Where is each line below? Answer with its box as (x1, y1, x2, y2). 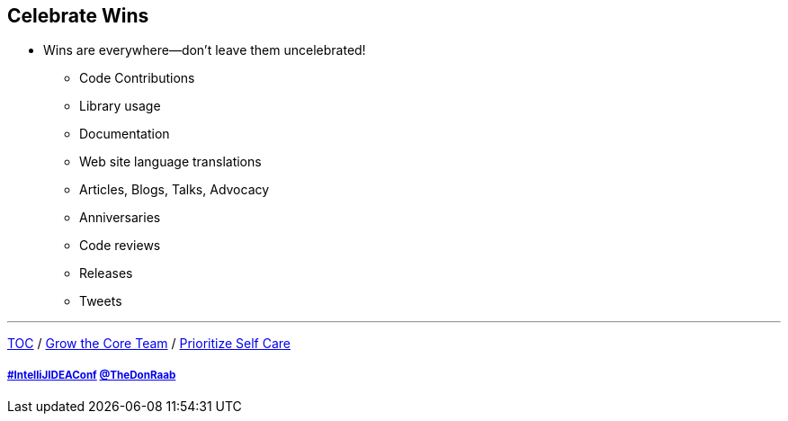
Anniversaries (79, 210, 161, 226)
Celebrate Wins (7, 4, 149, 27)
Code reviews (79, 237, 161, 254)
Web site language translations (79, 154, 262, 170)
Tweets (79, 293, 122, 309)
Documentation (79, 126, 170, 142)
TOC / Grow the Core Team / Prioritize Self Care (7, 336, 291, 352)
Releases (79, 265, 133, 282)
